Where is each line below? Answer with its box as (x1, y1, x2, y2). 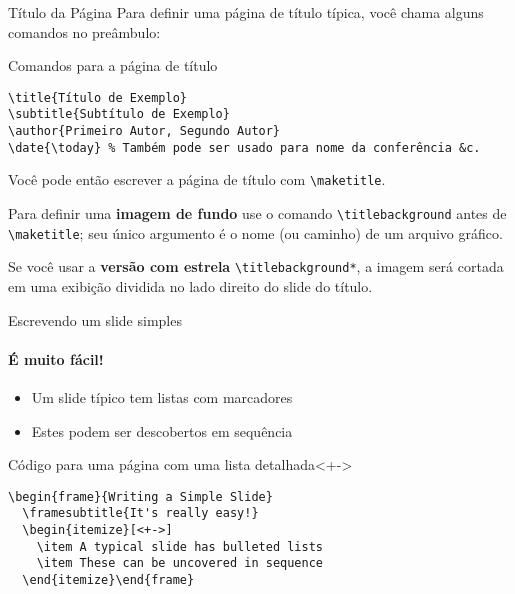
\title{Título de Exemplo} (8, 90, 187, 105)
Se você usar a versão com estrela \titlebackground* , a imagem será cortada (8, 256, 504, 277)
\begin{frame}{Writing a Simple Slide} (8, 489, 273, 504)
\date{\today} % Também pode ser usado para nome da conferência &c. (8, 140, 481, 155)
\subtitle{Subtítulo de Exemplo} (8, 107, 230, 122)
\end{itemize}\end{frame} (22, 573, 195, 588)
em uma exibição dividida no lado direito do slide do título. (8, 276, 373, 297)
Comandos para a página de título (8, 55, 218, 76)
